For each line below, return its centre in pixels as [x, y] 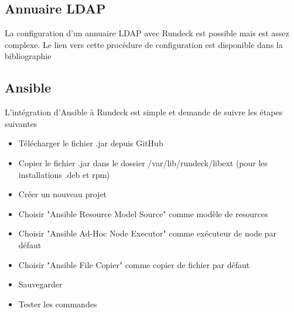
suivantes [21, 123]
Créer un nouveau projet [63, 194]
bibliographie [28, 56]
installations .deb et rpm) [64, 174]
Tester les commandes [58, 304]
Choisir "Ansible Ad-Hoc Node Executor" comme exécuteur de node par [148, 233]
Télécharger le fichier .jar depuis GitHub [91, 143]
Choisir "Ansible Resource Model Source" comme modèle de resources [143, 213]
